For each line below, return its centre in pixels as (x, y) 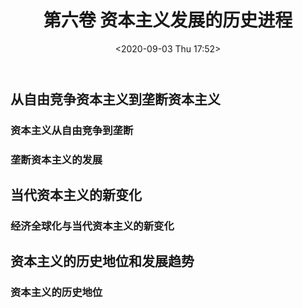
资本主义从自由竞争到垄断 (72, 130)
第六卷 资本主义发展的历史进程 (168, 20)
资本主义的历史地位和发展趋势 (102, 261)
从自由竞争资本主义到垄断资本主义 (115, 99)
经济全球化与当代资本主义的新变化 (92, 226)
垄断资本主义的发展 (56, 159)
